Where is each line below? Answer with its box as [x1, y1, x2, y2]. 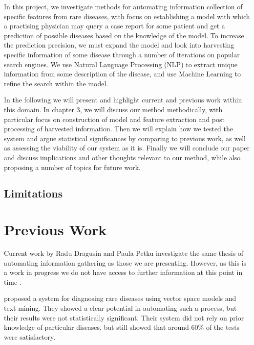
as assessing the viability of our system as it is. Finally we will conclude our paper [4, 143, 250, 153]
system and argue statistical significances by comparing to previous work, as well [4, 133, 246, 143]
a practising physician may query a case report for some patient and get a [4, 21, 225, 31]
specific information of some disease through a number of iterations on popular [4, 49, 240, 59]
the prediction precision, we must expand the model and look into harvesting [4, 40, 234, 50]
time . [4, 276, 21, 287]
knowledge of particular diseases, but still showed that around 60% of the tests [4, 322, 240, 332]
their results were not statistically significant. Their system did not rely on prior [4, 312, 244, 322]
